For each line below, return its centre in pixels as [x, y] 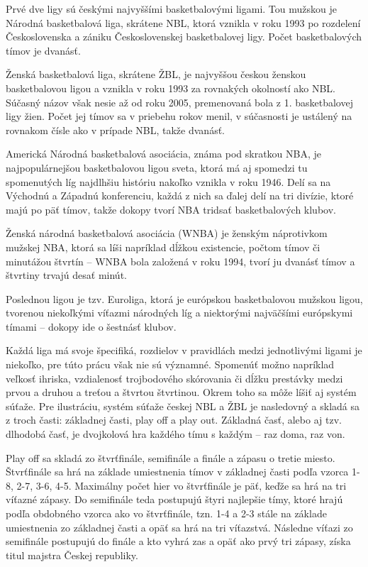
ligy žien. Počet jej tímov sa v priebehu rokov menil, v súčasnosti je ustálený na [179, 116]
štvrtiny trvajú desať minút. [66, 275]
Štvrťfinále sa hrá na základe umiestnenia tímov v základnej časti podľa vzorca [177, 472]
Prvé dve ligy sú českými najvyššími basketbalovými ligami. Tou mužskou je [171, 9]
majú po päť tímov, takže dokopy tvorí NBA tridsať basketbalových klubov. [171, 209]
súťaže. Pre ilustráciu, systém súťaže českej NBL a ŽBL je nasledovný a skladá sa [183, 406]
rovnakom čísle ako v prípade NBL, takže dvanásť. [115, 130]
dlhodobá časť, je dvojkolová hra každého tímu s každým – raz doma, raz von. [175, 434]
